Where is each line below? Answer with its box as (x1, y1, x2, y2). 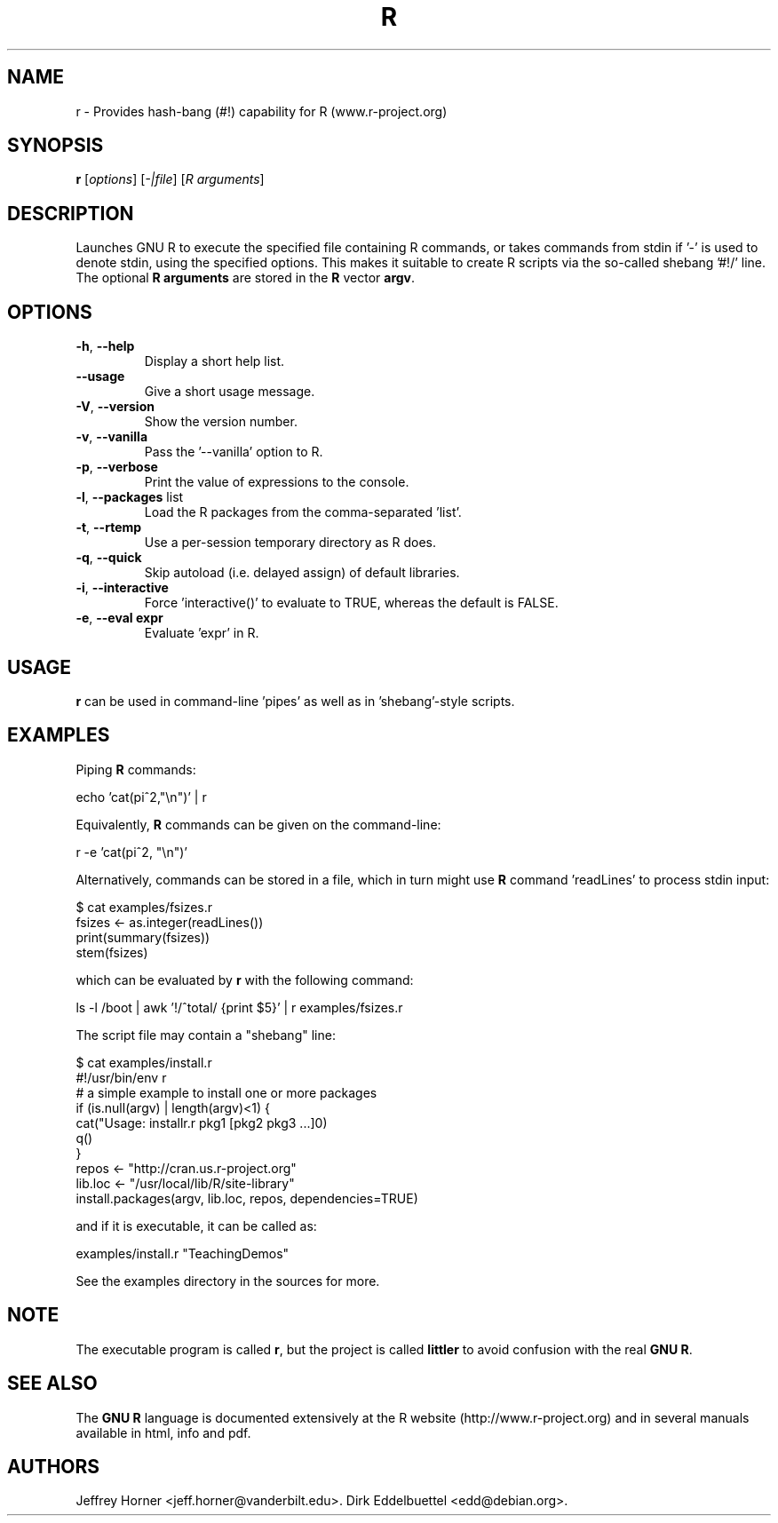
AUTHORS (7, 1455, 100, 1478)
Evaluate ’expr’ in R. (144, 625, 259, 641)
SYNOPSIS (7, 134, 104, 157)
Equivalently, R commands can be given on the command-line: (75, 816, 441, 832)
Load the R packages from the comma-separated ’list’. (144, 504, 462, 520)
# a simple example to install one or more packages (75, 1084, 377, 1100)
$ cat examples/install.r (75, 1054, 212, 1070)
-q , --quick (75, 550, 142, 566)
